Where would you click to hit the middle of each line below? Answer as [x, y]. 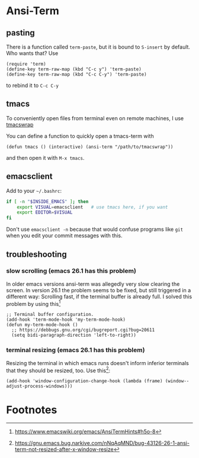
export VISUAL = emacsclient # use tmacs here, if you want [92, 207]
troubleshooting [36, 254]
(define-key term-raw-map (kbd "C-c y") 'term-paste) [74, 69]
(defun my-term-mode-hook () [42, 325]
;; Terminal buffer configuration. [50, 315]
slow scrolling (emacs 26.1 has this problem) [71, 271]
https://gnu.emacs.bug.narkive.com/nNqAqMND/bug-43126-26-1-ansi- [102, 443]
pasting [21, 33]
